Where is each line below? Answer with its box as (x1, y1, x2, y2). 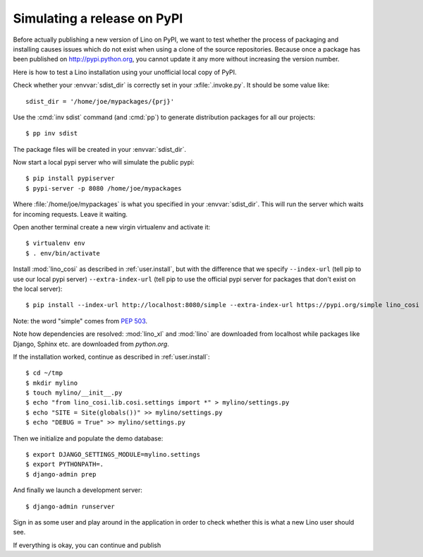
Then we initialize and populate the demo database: (13, 434, 164, 443)
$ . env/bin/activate (25, 249, 100, 257)
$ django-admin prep (25, 470, 97, 478)
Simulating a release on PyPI (13, 11, 183, 26)
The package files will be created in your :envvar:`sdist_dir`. (13, 145, 187, 153)
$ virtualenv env (25, 239, 85, 247)
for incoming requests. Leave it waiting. (13, 210, 128, 218)
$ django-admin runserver (25, 502, 116, 510)
